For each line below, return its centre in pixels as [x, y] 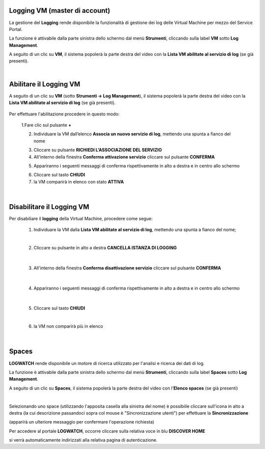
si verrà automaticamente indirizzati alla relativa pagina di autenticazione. [83, 440]
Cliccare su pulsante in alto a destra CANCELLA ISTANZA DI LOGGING [105, 248]
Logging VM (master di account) [60, 11]
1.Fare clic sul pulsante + [46, 125]
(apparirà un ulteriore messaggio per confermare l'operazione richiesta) [82, 422]
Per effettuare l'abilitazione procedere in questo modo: [64, 114]
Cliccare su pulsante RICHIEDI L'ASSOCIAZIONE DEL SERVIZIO [98, 150]
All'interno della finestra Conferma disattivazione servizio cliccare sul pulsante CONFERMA [127, 268]
